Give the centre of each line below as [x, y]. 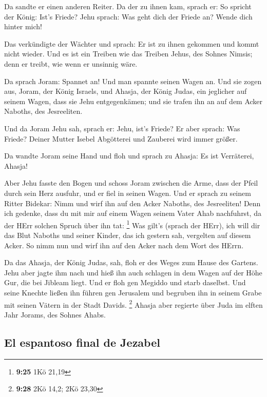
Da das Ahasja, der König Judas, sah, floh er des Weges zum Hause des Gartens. [131, 262]
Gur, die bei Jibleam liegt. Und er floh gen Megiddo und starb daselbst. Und [125, 282]
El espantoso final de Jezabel [82, 342]
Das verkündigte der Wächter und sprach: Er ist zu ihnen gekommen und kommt [132, 43]
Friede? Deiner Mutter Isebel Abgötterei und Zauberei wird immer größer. [121, 138]
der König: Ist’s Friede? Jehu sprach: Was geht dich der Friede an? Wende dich [128, 16]
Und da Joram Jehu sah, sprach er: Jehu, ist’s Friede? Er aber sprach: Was [122, 128]
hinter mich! [23, 26]
